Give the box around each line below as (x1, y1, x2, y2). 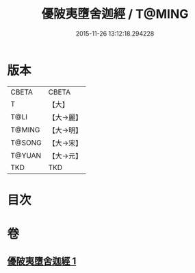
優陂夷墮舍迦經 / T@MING (41, 6, 189, 22)
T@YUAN (10, 150, 42, 160)
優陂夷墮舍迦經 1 (7, 255, 77, 268)
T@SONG (10, 138, 42, 147)
